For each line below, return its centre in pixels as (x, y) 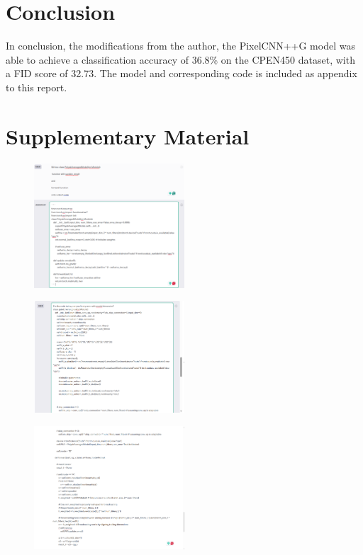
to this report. (37, 87)
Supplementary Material (128, 136)
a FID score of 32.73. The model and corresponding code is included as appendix (181, 73)
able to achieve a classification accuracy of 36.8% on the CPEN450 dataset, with (180, 59)
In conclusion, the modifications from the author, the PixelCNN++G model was (180, 46)
